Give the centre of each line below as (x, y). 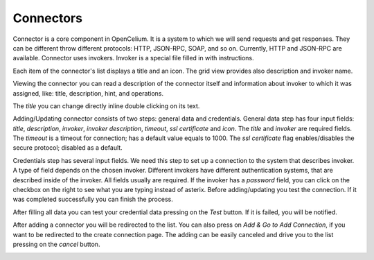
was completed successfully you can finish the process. (93, 199)
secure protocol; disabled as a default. (68, 148)
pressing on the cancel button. (56, 244)
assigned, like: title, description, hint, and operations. (88, 93)
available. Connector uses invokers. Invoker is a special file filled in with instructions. (133, 58)
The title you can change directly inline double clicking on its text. (106, 106)
